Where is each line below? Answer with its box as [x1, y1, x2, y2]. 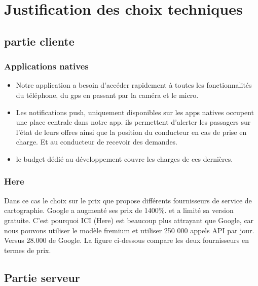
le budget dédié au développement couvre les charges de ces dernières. [16, 153, 233, 164]
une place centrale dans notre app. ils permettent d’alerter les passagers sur [16, 117, 251, 127]
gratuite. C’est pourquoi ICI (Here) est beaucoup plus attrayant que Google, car [4, 214, 254, 225]
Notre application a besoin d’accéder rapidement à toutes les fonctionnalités [16, 80, 252, 90]
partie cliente [4, 33, 75, 49]
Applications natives [4, 60, 89, 73]
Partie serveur [4, 269, 80, 285]
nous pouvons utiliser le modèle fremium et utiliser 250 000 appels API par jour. [4, 225, 254, 235]
